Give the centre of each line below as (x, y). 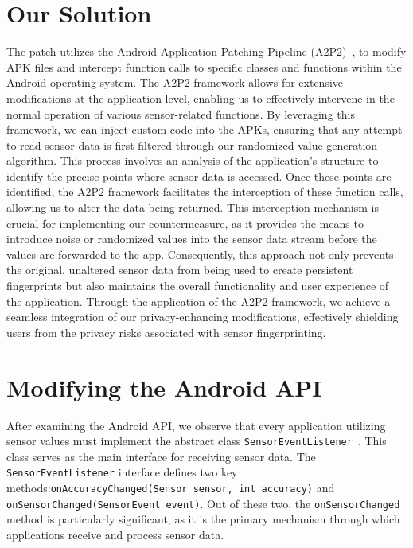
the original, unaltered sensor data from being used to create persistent (180, 270)
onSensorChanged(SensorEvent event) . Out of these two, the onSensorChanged (203, 503)
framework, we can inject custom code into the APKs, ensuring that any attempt (205, 129)
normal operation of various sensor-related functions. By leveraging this (181, 114)
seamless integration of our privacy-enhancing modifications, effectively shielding (203, 317)
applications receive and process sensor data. (115, 534)
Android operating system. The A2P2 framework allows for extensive (175, 82)
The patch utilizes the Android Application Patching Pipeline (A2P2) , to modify (206, 51)
